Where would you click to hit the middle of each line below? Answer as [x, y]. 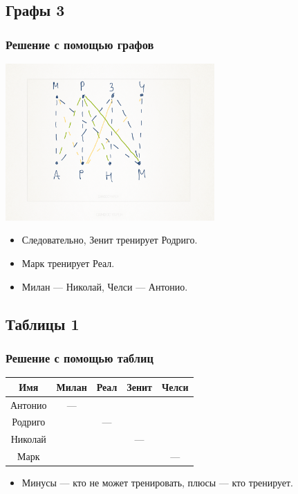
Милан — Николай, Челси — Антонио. [105, 286]
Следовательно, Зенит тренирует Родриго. [110, 240]
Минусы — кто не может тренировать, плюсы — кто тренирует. [158, 483]
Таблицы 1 [43, 323]
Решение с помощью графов [80, 44]
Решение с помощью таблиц [80, 357]
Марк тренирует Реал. [68, 263]
